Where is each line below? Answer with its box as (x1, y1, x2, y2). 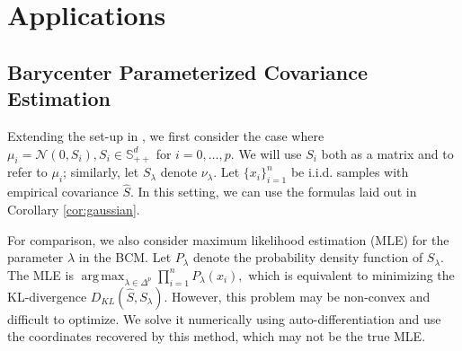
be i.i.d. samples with (290, 162, 409, 181)
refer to (7, 162, 48, 181)
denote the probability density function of (192, 248, 423, 267)
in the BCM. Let (78, 248, 172, 267)
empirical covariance (7, 182, 119, 201)
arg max (81, 269, 125, 283)
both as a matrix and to (321, 144, 454, 162)
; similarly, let (63, 162, 139, 181)
